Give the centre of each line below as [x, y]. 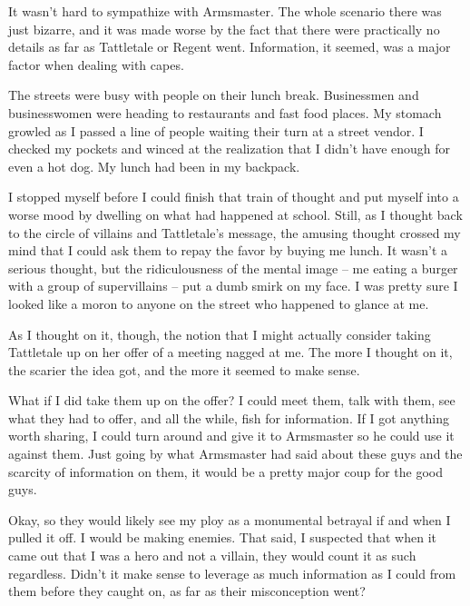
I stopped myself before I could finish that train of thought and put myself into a [234, 197]
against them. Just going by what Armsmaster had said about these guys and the [235, 454]
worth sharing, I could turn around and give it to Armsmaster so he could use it [231, 436]
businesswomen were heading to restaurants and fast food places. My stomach [225, 112]
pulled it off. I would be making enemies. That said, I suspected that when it [223, 537]
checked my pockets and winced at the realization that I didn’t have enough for [230, 149]
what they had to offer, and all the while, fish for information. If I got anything [229, 417]
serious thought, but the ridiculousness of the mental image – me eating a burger [233, 268]
